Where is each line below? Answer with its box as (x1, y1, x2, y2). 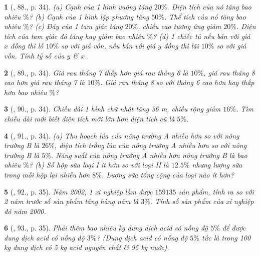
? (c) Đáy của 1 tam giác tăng (29, 21, 123, 31)
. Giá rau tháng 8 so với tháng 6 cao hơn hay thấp (100, 77, 254, 87)
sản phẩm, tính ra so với (178, 186, 254, 196)
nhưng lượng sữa (192, 159, 242, 170)
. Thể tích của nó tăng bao (164, 11, 246, 21)
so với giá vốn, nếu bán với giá (61, 40, 156, 51)
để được (222, 222, 246, 233)
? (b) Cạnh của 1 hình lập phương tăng (29, 11, 149, 21)
